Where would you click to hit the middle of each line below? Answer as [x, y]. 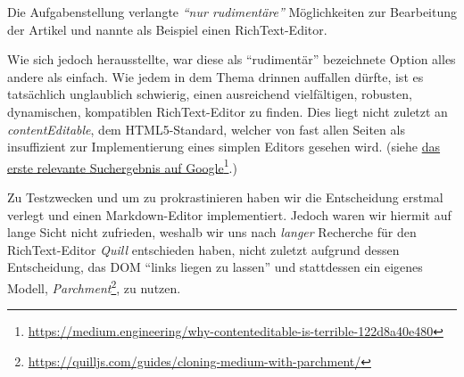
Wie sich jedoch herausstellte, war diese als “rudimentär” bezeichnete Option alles [232, 59]
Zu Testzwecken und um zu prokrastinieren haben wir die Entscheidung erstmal [225, 197]
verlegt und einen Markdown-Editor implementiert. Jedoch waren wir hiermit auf [229, 214]
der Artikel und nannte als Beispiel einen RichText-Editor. [167, 29]
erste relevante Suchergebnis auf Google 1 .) [122, 166]
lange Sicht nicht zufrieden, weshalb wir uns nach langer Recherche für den [212, 232]
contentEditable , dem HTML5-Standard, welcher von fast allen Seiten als [206, 129]
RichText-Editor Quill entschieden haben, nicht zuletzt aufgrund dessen [203, 249]
